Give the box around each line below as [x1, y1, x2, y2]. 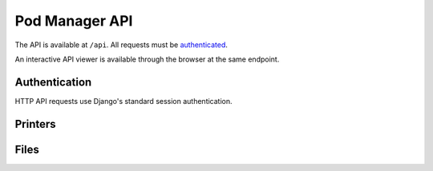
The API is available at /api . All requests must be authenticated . [14, 40, 229, 50]
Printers [14, 117, 56, 131]
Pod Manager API [14, 12, 133, 30]
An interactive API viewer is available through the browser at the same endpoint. [14, 54, 280, 64]
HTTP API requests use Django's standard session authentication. [14, 96, 233, 105]
